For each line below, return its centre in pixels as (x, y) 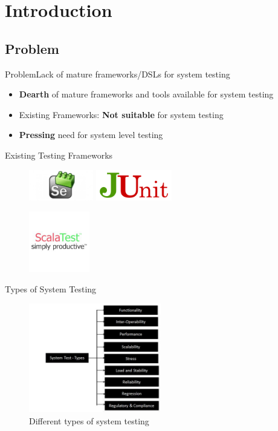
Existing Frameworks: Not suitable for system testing (121, 114)
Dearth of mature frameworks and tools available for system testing (146, 94)
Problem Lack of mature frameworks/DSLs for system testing (118, 74)
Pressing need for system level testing (91, 135)
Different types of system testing (89, 420)
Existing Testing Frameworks (59, 155)
